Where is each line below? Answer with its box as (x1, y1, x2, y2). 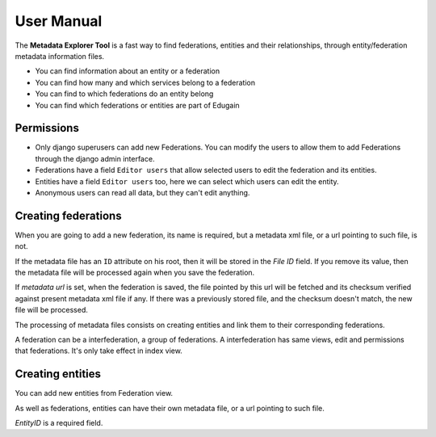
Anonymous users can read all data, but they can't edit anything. (35, 187, 250, 197)
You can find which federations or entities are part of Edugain (35, 100, 240, 110)
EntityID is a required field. (15, 418, 103, 428)
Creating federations (15, 208, 122, 222)
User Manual (15, 12, 103, 30)
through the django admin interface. (35, 153, 155, 163)
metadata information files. (15, 51, 105, 61)
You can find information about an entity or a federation (35, 66, 220, 76)
